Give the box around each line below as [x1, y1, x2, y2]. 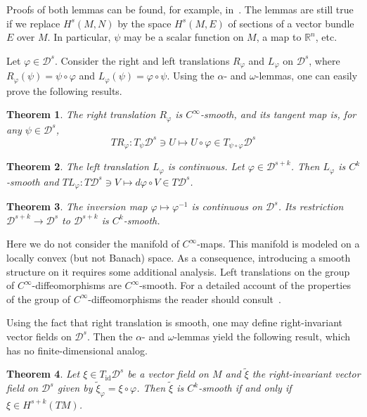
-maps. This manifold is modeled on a [197, 236, 360, 251]
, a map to [256, 30, 302, 44]
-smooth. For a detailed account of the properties [139, 278, 351, 293]
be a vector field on [127, 366, 209, 381]
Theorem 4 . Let [6, 366, 80, 381]
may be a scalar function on [123, 30, 244, 44]
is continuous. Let [167, 159, 245, 174]
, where [309, 53, 340, 68]
